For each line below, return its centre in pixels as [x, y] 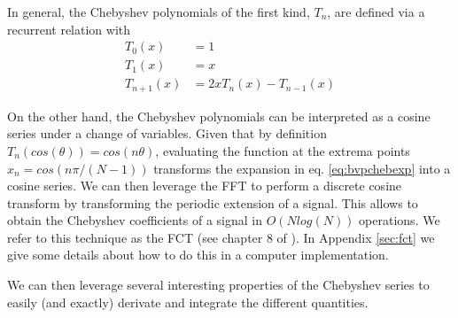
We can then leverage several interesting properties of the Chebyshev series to [218, 285]
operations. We [400, 220]
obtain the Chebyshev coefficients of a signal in [135, 220]
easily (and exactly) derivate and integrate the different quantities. [188, 302]
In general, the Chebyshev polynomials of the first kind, [159, 12]
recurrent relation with [69, 29]
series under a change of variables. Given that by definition [167, 133]
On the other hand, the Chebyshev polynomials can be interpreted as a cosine [219, 116]
